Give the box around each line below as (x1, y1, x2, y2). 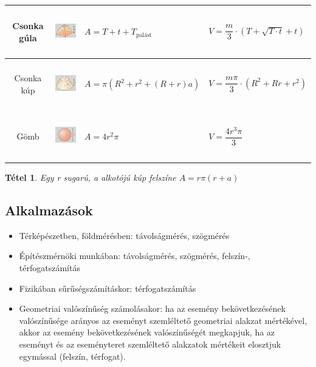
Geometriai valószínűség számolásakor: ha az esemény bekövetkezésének (19, 302, 286, 315)
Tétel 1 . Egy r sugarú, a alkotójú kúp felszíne (5, 171, 176, 184)
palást (136, 32, 152, 38)
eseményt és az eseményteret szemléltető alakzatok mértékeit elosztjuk (19, 337, 281, 350)
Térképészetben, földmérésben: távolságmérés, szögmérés (19, 229, 230, 241)
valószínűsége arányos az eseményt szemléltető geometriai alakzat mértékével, (19, 314, 307, 326)
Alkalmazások (5, 201, 93, 219)
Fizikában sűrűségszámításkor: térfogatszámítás (19, 281, 196, 294)
